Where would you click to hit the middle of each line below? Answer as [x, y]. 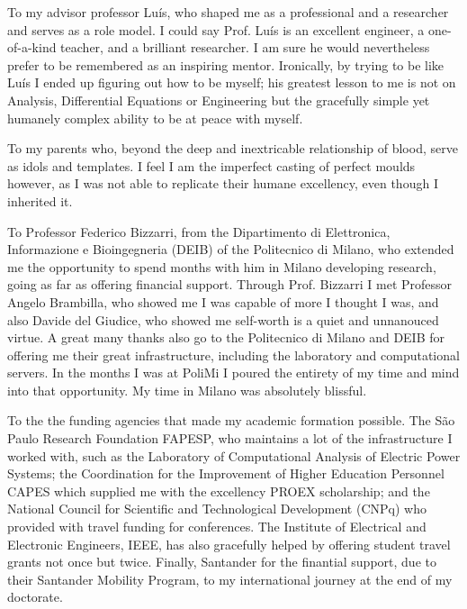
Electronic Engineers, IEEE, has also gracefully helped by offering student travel [229, 544]
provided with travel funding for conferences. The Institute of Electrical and [217, 527]
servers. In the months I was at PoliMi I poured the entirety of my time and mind [233, 373]
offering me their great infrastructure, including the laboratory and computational [233, 354]
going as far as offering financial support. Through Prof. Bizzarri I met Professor [230, 284]
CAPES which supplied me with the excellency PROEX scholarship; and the [219, 491]
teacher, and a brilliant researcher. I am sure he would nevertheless [245, 47]
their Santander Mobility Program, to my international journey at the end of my [230, 579]
